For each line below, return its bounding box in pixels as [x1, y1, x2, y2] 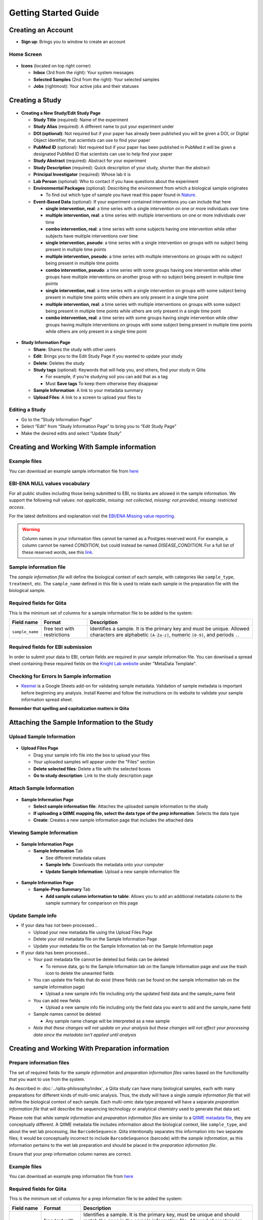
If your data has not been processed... [21, 922, 98, 928]
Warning [22, 527, 40, 532]
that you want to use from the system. [9, 1077, 85, 1082]
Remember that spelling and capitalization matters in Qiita [9, 706, 129, 712]
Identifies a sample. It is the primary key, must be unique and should [83, 1211, 240, 1218]
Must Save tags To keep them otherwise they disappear [45, 381, 158, 386]
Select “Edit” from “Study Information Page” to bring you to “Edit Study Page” [21, 424, 177, 429]
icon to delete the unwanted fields [45, 970, 114, 976]
